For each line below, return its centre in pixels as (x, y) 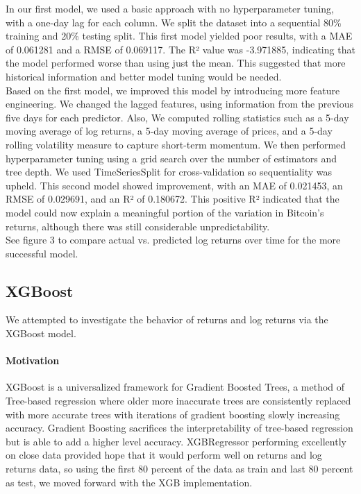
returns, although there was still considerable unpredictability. (138, 226)
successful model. (42, 253)
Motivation (33, 360)
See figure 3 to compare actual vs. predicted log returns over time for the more (173, 240)
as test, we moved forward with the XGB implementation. (129, 482)
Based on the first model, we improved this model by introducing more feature (173, 90)
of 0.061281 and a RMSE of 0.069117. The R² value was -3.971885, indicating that (180, 49)
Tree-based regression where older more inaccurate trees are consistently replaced (178, 401)
